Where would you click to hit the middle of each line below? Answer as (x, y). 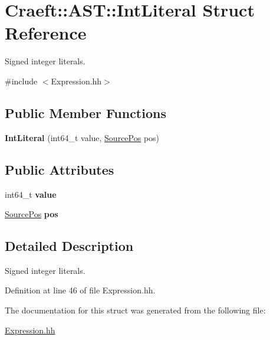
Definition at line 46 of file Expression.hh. (80, 290)
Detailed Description (69, 246)
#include (21, 81)
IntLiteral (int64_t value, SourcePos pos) (82, 137)
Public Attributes (60, 169)
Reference (46, 33)
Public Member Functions (85, 112)
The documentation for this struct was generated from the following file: (135, 310)
